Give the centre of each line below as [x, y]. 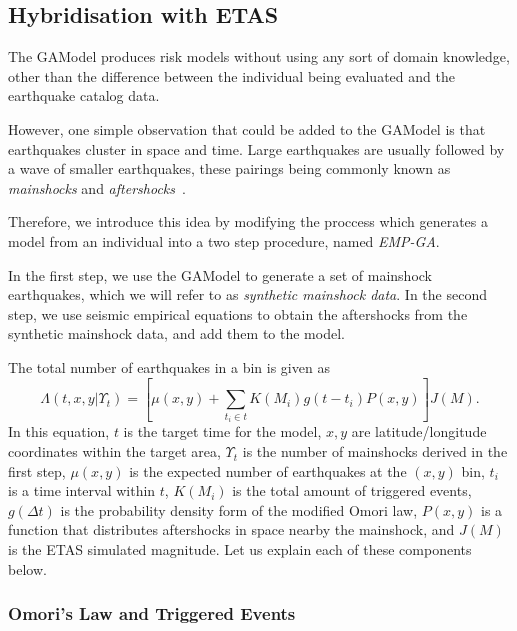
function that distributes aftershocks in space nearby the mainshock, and [231, 529]
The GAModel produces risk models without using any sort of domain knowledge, [259, 56]
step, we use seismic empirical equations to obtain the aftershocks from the [238, 313]
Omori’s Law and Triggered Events [152, 613]
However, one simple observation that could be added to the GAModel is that [247, 128]
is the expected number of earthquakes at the [268, 470]
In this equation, [59, 431]
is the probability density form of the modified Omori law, [239, 509]
